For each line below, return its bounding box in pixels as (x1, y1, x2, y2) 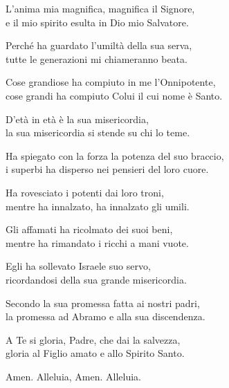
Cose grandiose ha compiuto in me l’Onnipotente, (6, 75, 216, 89)
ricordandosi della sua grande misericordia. (6, 272, 187, 286)
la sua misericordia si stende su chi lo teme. (6, 125, 190, 140)
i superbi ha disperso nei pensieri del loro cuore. (6, 162, 209, 176)
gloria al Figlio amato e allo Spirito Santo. (6, 346, 185, 360)
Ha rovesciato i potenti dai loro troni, (6, 185, 164, 199)
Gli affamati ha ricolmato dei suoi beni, (6, 222, 173, 237)
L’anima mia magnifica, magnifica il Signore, (6, 1, 195, 15)
